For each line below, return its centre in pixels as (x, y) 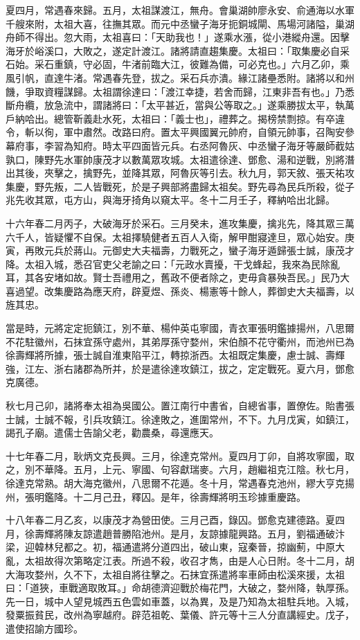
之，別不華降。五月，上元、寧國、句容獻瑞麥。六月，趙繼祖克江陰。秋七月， (180, 469)
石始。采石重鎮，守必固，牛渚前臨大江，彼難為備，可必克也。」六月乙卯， (173, 64)
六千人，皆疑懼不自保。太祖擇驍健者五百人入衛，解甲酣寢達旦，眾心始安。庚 (180, 237)
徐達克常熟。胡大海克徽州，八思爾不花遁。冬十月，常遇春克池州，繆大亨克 (175, 483)
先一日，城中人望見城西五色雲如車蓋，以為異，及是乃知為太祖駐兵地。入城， (180, 601)
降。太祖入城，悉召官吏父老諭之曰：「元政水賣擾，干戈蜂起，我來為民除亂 (173, 264)
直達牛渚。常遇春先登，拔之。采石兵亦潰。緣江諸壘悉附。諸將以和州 (199, 77)
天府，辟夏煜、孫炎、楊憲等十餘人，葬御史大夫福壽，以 (228, 291)
